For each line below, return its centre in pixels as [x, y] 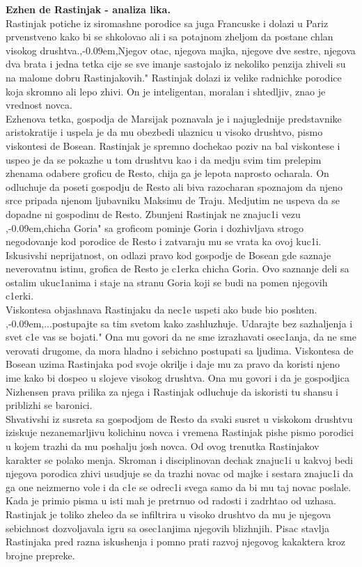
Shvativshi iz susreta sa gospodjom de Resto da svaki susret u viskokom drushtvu [179, 418]
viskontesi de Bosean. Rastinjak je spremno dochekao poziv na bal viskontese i [173, 145]
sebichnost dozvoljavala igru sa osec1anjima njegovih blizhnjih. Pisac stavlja [168, 528]
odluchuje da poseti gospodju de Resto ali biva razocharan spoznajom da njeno [174, 186]
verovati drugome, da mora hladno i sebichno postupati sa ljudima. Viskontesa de [180, 350]
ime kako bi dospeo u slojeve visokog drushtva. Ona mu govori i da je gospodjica [178, 378]
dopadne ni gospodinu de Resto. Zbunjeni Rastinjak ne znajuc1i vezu [153, 213]
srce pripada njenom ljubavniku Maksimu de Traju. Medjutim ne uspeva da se [173, 200]
